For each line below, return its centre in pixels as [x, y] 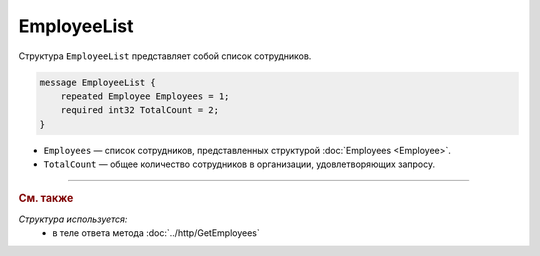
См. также [46, 198]
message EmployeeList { [98, 82]
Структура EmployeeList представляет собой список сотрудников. [165, 56]
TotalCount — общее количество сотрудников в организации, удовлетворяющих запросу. [239, 164]
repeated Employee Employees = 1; [145, 96]
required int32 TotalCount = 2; [140, 110]
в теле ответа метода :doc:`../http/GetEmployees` [156, 233]
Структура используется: [73, 219]
